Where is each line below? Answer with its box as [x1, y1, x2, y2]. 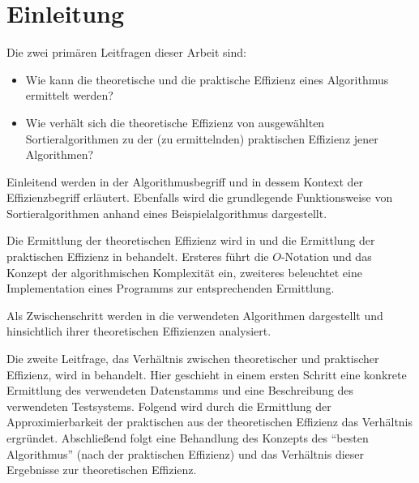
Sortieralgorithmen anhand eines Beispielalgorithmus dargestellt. [6, 204, 327, 221]
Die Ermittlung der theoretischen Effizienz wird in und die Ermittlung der [6, 232, 375, 249]
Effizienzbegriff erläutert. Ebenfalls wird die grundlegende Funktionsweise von [6, 189, 393, 206]
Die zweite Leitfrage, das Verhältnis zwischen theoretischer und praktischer [6, 350, 379, 367]
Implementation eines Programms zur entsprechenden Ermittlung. [6, 280, 335, 297]
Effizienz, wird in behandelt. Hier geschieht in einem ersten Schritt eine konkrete [6, 365, 407, 383]
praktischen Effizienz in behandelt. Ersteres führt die [6, 248, 269, 265]
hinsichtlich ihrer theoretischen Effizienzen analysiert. [6, 323, 271, 340]
